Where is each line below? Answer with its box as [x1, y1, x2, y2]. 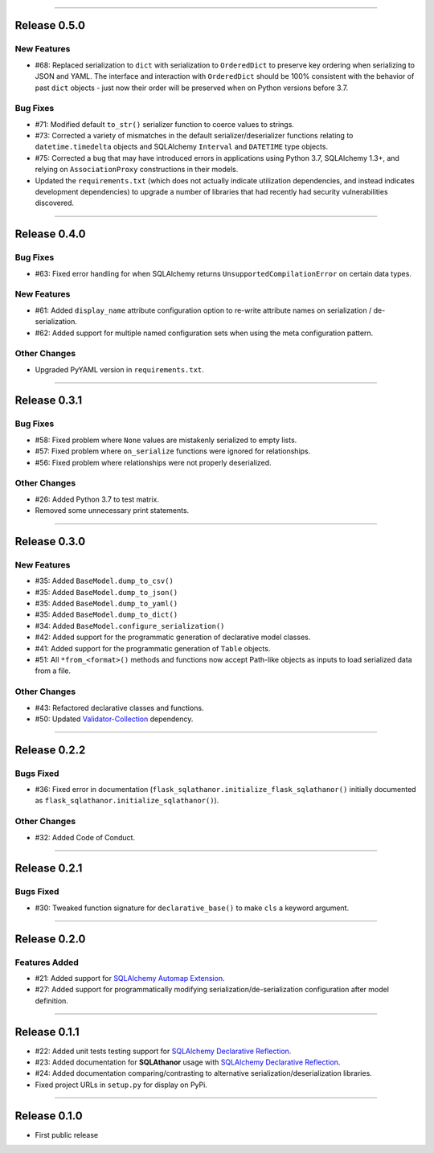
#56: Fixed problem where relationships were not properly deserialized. [35, 458, 272, 467]
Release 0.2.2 [14, 743, 86, 757]
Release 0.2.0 [14, 932, 86, 946]
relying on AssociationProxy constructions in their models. [35, 165, 239, 174]
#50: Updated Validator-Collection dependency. [35, 714, 194, 724]
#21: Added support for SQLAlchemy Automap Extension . [35, 973, 225, 983]
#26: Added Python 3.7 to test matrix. [35, 494, 160, 504]
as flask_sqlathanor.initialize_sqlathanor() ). [35, 796, 219, 806]
